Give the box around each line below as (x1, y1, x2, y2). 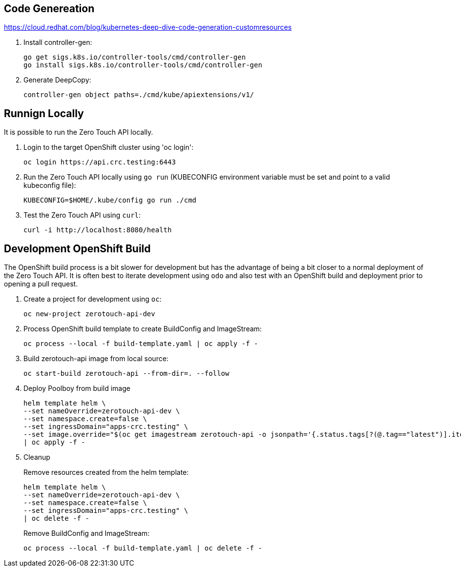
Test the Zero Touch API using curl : (23, 211, 141, 220)
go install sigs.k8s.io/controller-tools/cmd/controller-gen (23, 61, 262, 69)
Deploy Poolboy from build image (23, 384, 130, 393)
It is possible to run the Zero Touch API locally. (4, 128, 153, 137)
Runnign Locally (4, 107, 84, 120)
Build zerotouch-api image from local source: (23, 354, 168, 363)
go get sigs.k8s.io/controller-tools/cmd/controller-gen (23, 53, 246, 61)
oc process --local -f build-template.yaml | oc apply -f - (23, 340, 258, 348)
